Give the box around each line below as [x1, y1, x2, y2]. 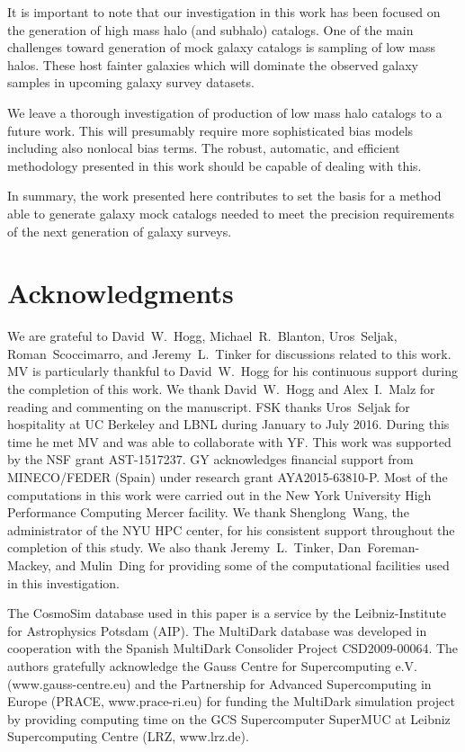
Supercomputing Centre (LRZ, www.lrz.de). [7, 727, 249, 746]
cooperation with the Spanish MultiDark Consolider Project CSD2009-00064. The [7, 639, 459, 658]
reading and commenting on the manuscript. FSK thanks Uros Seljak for [7, 397, 410, 416]
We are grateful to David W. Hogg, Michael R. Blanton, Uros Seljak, [7, 327, 398, 345]
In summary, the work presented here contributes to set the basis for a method [7, 186, 442, 205]
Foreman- [367, 538, 420, 557]
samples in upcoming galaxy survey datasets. [7, 73, 255, 92]
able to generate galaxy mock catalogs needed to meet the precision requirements [7, 203, 454, 222]
